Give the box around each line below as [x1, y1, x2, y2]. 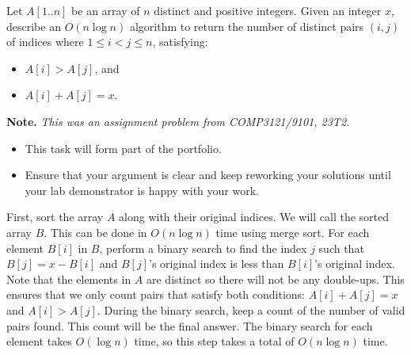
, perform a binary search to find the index [99, 239, 307, 256]
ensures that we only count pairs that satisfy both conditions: [6, 286, 306, 303]
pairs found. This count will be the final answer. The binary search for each [6, 317, 373, 334]
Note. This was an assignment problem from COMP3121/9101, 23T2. [6, 113, 350, 129]
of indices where [6, 33, 84, 50]
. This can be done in [44, 223, 147, 240]
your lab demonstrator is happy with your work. [25, 181, 259, 198]
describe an [6, 17, 61, 34]
